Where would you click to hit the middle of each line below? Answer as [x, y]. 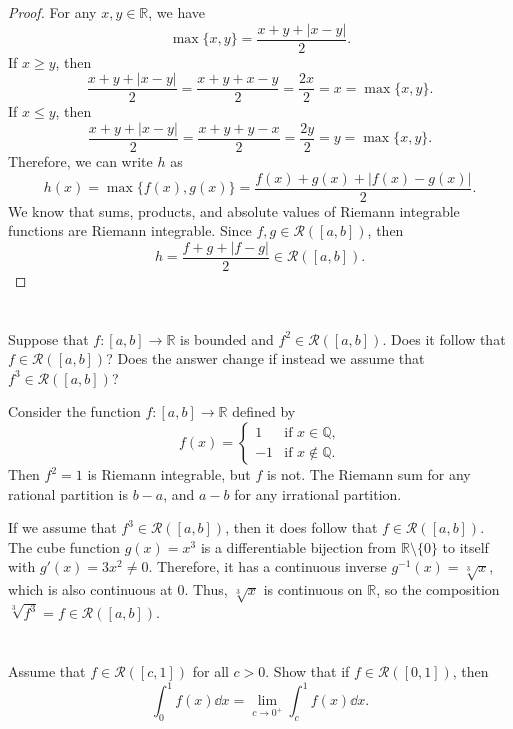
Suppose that [48, 338]
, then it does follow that [301, 527]
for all [210, 671]
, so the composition [438, 589]
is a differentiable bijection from [298, 546]
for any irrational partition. [318, 493]
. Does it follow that [444, 338]
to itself [465, 546]
